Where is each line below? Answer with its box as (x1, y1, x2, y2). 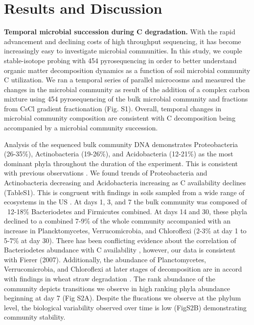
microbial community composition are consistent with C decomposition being (4, 113, 235, 123)
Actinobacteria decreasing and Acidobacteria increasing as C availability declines (4, 177, 246, 188)
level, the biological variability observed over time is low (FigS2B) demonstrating (4, 302, 247, 312)
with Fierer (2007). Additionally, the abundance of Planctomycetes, (4, 254, 206, 264)
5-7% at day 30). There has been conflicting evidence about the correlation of (4, 235, 236, 245)
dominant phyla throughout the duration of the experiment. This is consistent (4, 158, 238, 168)
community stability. (4, 312, 66, 322)
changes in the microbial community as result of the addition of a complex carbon (4, 84, 250, 94)
